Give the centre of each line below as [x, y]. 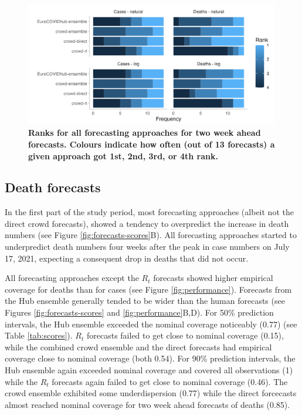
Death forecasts [53, 187]
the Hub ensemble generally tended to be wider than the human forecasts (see [145, 301]
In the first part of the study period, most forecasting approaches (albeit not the [149, 212]
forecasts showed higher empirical [213, 278]
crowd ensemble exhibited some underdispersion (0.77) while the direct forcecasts [151, 393]
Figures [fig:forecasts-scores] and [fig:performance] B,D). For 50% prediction [139, 312]
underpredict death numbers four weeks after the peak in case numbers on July [147, 247]
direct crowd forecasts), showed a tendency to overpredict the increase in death [147, 223]
